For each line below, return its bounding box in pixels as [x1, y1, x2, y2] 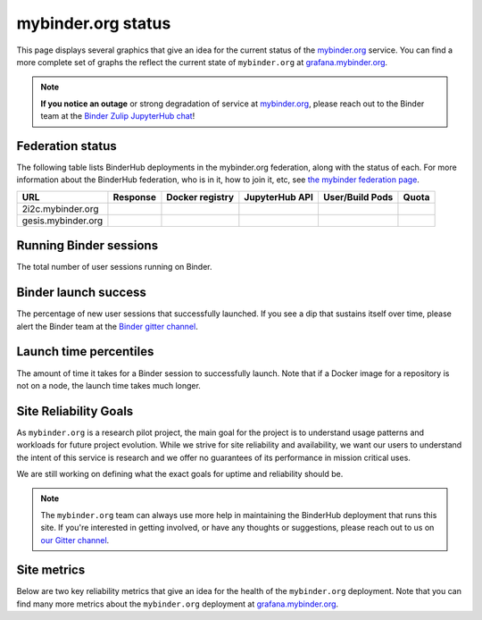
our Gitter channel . [40, 534, 110, 545]
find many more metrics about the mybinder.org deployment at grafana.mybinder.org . [16, 599, 339, 609]
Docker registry [166, 190, 235, 203]
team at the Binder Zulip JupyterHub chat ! [40, 111, 195, 121]
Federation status [16, 138, 118, 154]
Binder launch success [16, 285, 146, 300]
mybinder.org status [16, 13, 171, 33]
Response [112, 190, 156, 203]
